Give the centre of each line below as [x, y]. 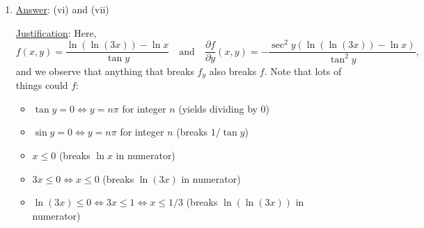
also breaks [233, 71]
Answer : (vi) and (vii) [62, 9]
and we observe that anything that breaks [105, 71]
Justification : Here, [56, 32]
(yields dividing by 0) [224, 108]
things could [42, 85]
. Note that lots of [303, 71]
